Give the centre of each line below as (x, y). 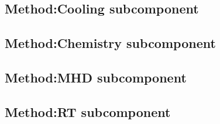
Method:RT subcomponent (88, 111)
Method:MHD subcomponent (96, 77)
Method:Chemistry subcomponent (110, 43)
